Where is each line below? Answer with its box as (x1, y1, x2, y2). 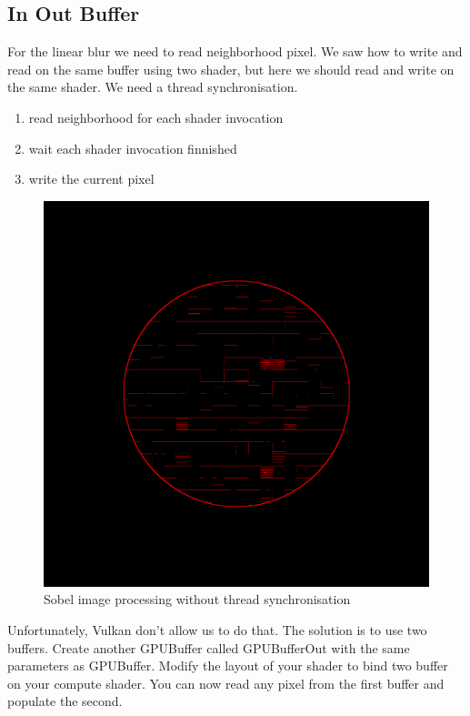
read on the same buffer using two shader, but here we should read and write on (7, 59, 455, 78)
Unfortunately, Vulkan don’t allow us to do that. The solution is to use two (7, 620, 427, 639)
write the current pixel (28, 169, 155, 188)
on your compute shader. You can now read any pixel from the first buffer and (7, 673, 445, 692)
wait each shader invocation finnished (28, 138, 237, 157)
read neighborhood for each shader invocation (28, 107, 284, 126)
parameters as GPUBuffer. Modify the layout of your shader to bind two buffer (7, 656, 448, 675)
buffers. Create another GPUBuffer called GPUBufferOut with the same (7, 638, 410, 657)
